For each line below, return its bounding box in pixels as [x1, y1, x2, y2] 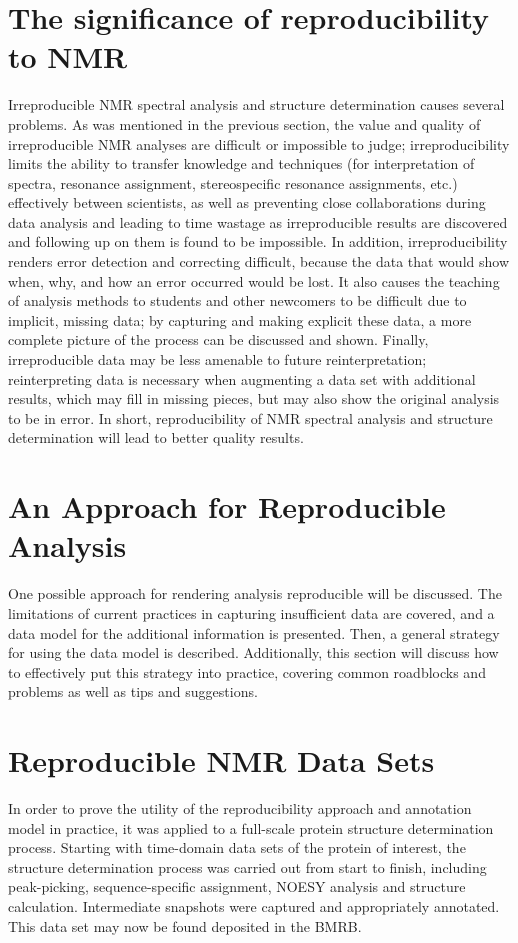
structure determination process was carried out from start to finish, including [8, 856, 487, 877]
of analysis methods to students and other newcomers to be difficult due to [8, 290, 467, 311]
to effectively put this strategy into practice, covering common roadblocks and [8, 661, 486, 682]
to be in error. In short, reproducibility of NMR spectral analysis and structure [8, 407, 493, 428]
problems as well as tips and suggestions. [8, 681, 258, 702]
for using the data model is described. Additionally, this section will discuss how [8, 642, 499, 663]
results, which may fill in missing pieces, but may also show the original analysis [8, 388, 500, 409]
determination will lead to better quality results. [8, 427, 304, 448]
